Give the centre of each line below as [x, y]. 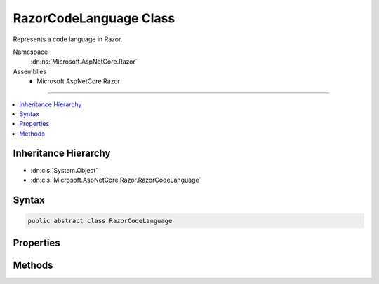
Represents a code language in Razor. [68, 39]
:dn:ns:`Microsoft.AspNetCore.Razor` [84, 62]
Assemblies [30, 71]
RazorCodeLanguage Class [94, 18]
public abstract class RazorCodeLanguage [100, 221]
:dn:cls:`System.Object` [64, 170]
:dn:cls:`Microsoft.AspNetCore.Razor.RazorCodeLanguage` [116, 180]
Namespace [31, 52]
